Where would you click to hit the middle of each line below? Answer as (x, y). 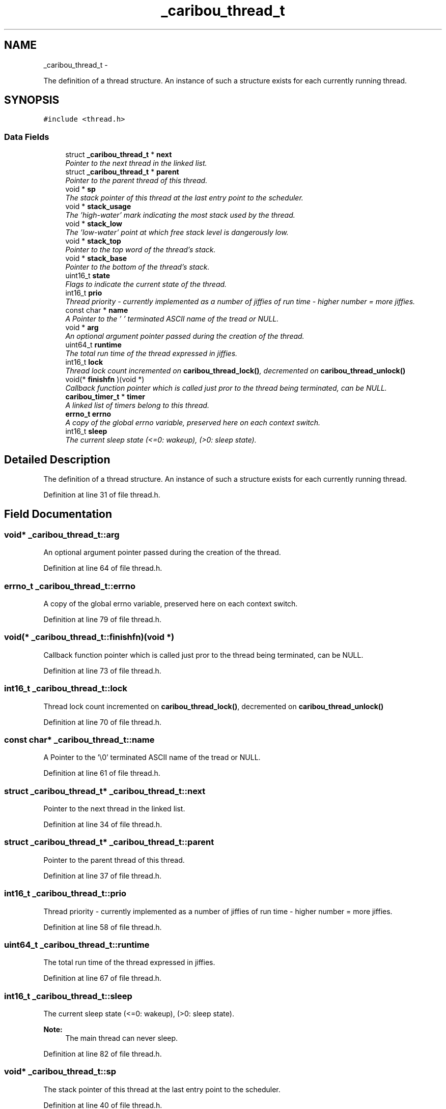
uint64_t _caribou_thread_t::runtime (77, 944)
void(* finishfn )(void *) (105, 380)
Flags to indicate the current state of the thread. (146, 284)
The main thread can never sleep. (122, 1038)
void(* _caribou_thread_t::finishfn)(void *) (89, 637)
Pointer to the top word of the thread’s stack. (141, 250)
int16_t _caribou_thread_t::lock (66, 689)
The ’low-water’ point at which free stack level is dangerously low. (177, 232)
